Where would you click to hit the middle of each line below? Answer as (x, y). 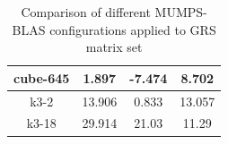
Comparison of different (86, 12)
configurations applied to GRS (133, 29)
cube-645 (42, 77)
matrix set (114, 47)
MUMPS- (181, 12)
